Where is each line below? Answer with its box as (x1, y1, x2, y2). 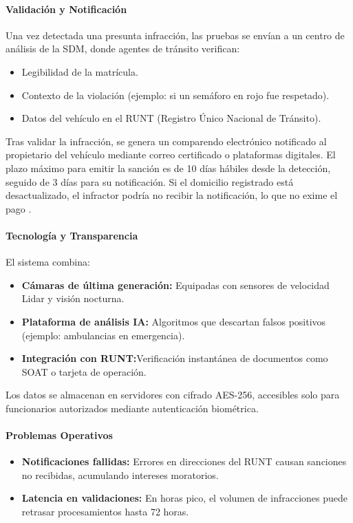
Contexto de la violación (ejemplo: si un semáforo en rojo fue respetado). (21, 87, 330, 102)
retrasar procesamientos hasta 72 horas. (21, 504, 189, 519)
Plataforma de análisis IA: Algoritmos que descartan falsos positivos (21, 314, 326, 328)
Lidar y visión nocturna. (21, 291, 125, 306)
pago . (6, 201, 32, 215)
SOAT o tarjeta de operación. (21, 364, 147, 378)
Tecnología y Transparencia (6, 228, 138, 242)
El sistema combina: (6, 255, 90, 269)
